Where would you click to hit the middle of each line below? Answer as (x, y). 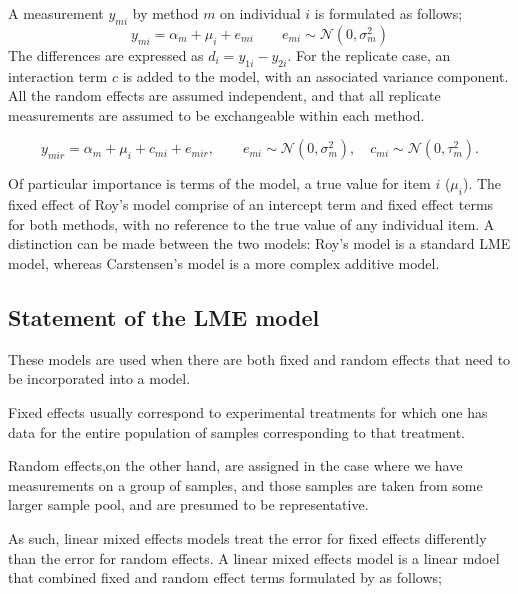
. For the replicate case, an (369, 54)
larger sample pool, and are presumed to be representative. (188, 504)
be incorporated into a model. (99, 378)
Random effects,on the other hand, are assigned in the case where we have (235, 465)
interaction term (58, 75)
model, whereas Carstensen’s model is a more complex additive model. (224, 262)
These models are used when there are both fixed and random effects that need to (259, 358)
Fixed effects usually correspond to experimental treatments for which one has (248, 411)
